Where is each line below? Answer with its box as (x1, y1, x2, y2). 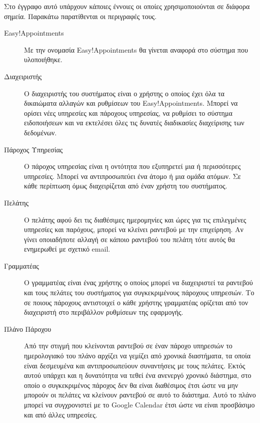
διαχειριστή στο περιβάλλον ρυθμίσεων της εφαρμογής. (24, 307, 183, 317)
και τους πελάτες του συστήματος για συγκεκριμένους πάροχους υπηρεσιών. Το (24, 287, 254, 298)
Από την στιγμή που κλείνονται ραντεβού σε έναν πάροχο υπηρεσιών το (24, 340, 232, 351)
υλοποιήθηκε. (24, 54, 62, 65)
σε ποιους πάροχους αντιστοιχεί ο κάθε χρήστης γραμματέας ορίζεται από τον (24, 297, 248, 307)
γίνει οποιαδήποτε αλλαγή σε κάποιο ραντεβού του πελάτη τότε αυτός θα (24, 234, 235, 244)
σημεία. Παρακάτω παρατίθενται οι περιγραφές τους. (4, 11, 157, 21)
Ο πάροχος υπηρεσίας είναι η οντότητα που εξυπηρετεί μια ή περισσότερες (24, 161, 241, 171)
